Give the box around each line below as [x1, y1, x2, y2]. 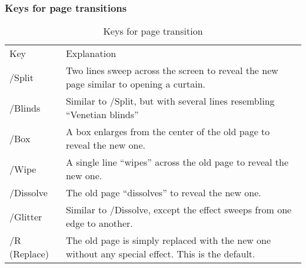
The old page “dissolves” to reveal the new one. [65, 186, 261, 200]
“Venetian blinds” [65, 108, 139, 122]
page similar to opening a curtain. [65, 77, 206, 91]
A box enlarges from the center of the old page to [65, 125, 270, 139]
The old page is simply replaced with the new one [65, 233, 271, 247]
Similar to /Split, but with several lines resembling [65, 94, 275, 108]
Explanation [65, 46, 117, 61]
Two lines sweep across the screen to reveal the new [65, 63, 278, 78]
